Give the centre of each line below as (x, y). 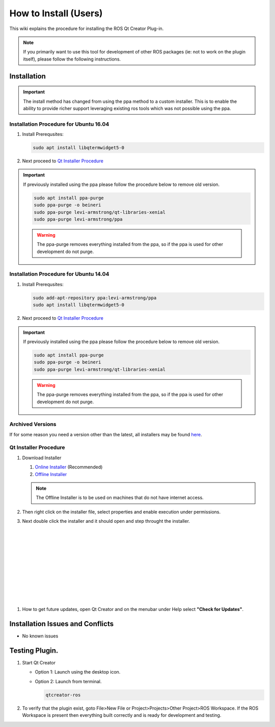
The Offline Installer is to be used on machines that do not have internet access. (120, 498)
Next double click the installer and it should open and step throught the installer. (106, 521)
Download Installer (42, 458)
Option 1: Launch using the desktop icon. (78, 672)
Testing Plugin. (34, 651)
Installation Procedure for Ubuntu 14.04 (59, 274)
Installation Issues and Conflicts (62, 624)
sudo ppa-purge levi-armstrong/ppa (78, 219)
